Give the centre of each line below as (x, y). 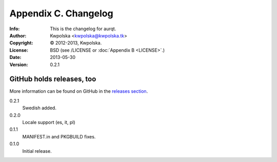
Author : (18, 35)
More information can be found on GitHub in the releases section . (79, 91)
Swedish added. (39, 108)
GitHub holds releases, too (53, 79)
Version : (19, 65)
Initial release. (37, 151)
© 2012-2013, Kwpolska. (76, 43)
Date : (15, 57)
